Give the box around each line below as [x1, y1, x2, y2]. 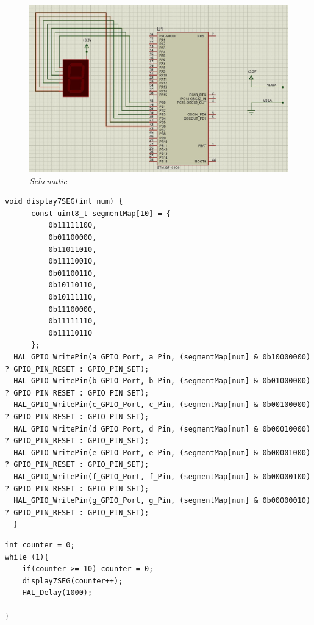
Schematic [29, 174, 67, 187]
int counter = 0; [5, 540, 75, 549]
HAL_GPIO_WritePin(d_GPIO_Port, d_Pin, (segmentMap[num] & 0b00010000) [13, 424, 311, 433]
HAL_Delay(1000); [22, 588, 93, 598]
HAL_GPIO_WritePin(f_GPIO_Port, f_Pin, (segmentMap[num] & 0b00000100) [13, 472, 311, 481]
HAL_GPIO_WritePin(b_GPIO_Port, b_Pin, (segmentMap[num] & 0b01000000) [13, 377, 311, 386]
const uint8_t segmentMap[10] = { [30, 209, 171, 218]
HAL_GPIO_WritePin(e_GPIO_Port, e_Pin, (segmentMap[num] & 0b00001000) [13, 448, 311, 457]
